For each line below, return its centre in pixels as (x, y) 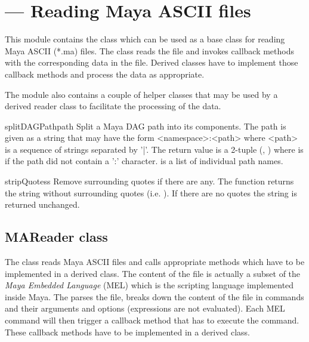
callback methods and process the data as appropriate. (105, 74)
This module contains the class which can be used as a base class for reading (145, 39)
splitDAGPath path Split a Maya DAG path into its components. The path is (146, 126)
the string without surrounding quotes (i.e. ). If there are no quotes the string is (151, 192)
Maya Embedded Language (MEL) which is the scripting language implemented (149, 285)
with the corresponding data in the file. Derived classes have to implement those (152, 62)
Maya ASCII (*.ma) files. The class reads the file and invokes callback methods (150, 50)
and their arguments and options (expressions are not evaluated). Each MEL (145, 308)
